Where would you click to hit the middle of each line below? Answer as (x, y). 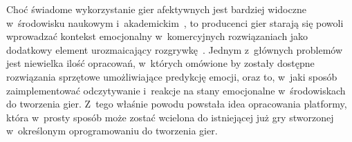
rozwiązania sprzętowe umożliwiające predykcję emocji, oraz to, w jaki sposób (172, 76)
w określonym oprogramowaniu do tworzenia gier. (112, 131)
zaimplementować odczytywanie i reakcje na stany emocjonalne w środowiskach (176, 90)
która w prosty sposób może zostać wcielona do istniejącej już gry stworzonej (170, 117)
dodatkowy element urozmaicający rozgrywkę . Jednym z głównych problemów (175, 49)
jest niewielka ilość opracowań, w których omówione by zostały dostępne (160, 63)
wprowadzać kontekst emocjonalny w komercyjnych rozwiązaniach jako (157, 36)
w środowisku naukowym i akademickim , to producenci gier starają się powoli (175, 22)
